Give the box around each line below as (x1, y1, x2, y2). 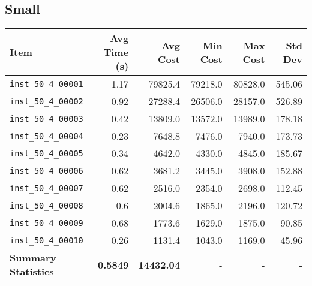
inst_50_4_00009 (10, 218, 83, 228)
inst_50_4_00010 (10, 235, 83, 245)
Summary (10, 251, 56, 265)
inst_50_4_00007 (10, 183, 83, 193)
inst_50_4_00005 (10, 148, 83, 158)
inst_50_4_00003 (10, 113, 83, 124)
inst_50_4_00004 (10, 131, 83, 141)
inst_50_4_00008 (10, 200, 83, 210)
